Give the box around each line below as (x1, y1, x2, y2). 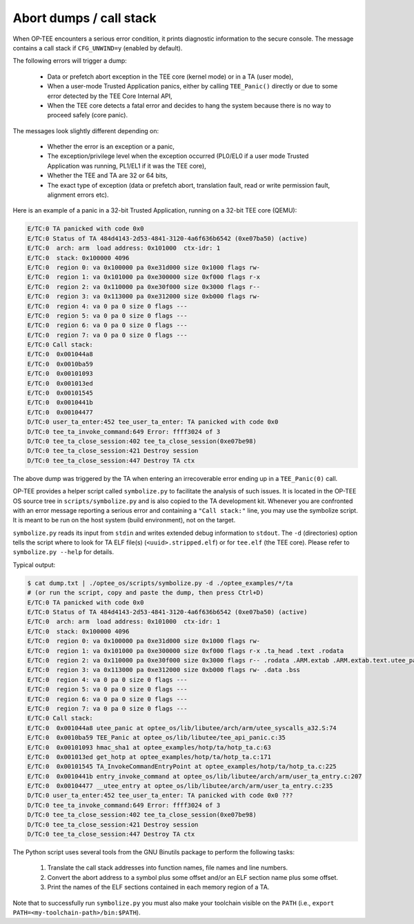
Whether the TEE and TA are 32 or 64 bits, (47, 171, 168, 179)
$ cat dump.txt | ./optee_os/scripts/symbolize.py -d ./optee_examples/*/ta (27, 579, 293, 587)
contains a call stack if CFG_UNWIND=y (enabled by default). (12, 43, 183, 52)
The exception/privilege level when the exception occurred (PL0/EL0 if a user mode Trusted (47, 152, 309, 160)
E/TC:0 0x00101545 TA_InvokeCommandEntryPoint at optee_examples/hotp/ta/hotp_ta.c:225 (27, 763, 337, 771)
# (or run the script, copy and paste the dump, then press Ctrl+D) (27, 589, 264, 597)
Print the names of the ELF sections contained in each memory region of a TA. (47, 883, 270, 892)
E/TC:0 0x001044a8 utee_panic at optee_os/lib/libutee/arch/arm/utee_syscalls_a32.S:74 (27, 724, 337, 731)
